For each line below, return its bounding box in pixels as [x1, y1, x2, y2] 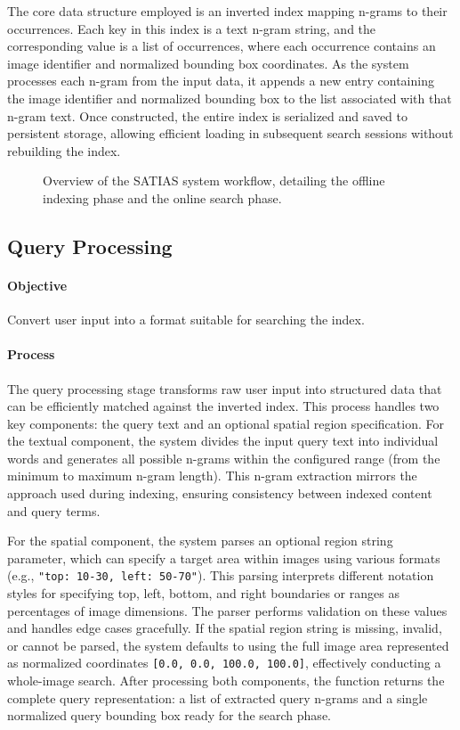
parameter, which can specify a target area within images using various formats [7, 548, 440, 567]
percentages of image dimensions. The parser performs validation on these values [7, 601, 448, 619]
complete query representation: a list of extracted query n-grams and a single [7, 688, 428, 707]
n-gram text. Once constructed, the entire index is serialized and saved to [7, 106, 408, 125]
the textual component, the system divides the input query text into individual [7, 431, 439, 450]
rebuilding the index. [7, 141, 121, 160]
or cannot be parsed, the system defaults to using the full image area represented [7, 636, 449, 654]
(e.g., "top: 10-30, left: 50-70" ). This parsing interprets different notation [7, 566, 434, 585]
